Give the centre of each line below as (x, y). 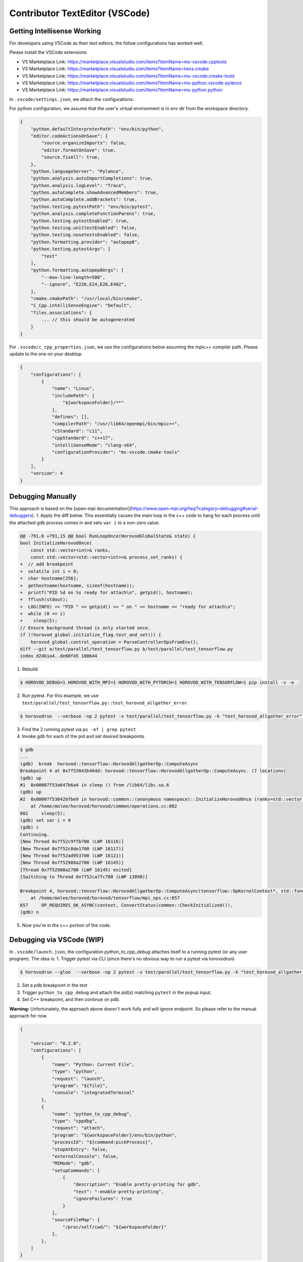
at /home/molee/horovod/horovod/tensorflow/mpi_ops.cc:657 (105, 898)
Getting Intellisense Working (55, 31)
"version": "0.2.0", (56, 1043)
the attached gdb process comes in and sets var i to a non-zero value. (85, 522)
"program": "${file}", (80, 1086)
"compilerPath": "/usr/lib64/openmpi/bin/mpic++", (116, 424)
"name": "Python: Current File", (93, 1064)
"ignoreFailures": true (103, 1199)
